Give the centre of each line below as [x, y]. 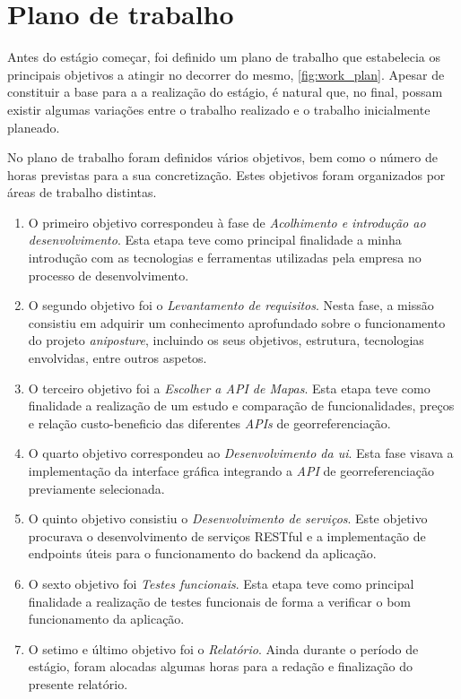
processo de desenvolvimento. [109, 275]
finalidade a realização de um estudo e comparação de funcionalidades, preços [241, 406]
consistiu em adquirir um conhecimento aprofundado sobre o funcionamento [237, 322]
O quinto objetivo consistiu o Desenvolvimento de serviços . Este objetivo [228, 518]
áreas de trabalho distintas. [82, 192]
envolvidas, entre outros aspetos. [117, 358]
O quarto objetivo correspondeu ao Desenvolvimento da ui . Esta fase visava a [241, 453]
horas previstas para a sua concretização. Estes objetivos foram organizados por [226, 174]
